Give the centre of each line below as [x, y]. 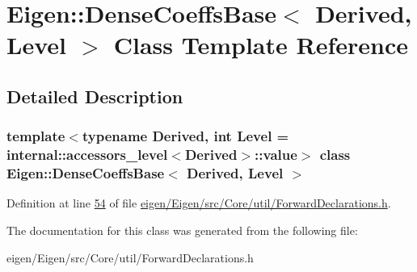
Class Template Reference [261, 45]
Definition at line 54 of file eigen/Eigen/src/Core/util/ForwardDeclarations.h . [199, 203]
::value [276, 155]
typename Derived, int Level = [185, 136]
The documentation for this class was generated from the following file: [182, 230]
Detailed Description [95, 96]
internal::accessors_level [87, 155]
